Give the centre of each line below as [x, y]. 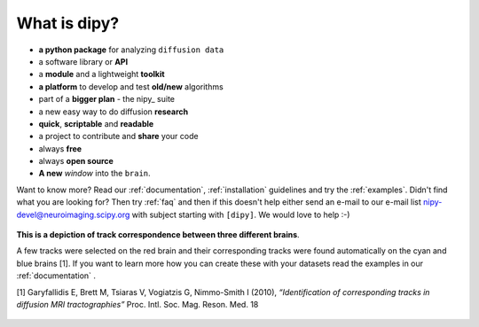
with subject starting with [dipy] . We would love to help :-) [241, 214]
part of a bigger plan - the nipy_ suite [107, 99]
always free [60, 148]
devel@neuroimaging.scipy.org [73, 214]
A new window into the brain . [94, 174]
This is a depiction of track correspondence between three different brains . [158, 235]
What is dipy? [68, 23]
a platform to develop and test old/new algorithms [131, 86]
